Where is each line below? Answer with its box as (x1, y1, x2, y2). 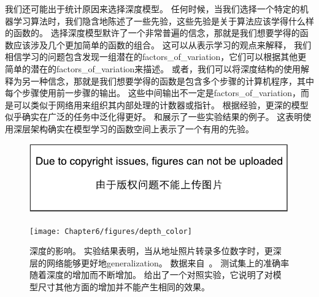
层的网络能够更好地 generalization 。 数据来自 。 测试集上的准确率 (29, 256, 290, 269)
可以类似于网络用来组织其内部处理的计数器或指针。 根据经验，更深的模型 (13, 98, 309, 111)
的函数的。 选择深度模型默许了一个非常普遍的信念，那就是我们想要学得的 (5, 26, 300, 39)
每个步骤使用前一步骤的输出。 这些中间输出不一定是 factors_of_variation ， (5, 86, 301, 99)
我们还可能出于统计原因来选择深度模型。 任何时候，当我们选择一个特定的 (5, 2, 300, 15)
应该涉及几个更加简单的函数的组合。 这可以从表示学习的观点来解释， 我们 (13, 38, 312, 51)
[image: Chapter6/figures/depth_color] (29, 227, 192, 236)
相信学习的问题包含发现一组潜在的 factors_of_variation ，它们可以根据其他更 (5, 50, 307, 63)
